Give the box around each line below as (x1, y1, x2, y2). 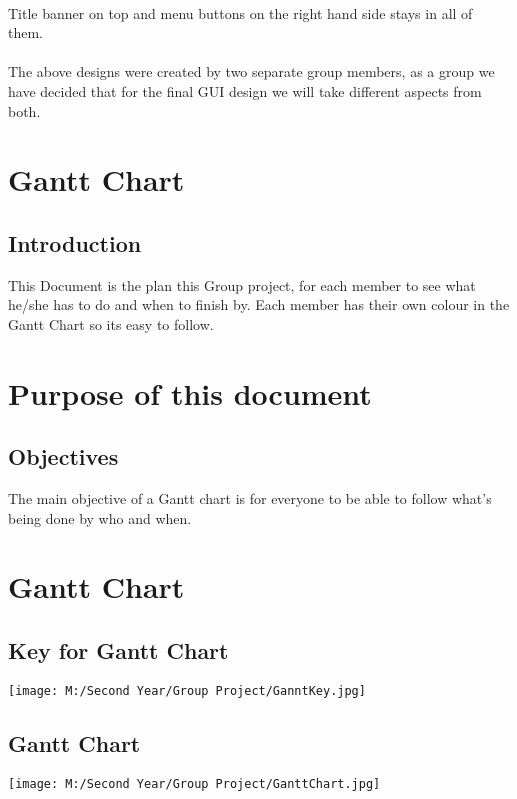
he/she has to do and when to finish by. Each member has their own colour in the (8, 294, 510, 315)
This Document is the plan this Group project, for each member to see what (8, 274, 476, 295)
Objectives (8, 441, 119, 472)
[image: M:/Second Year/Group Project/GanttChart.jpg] (8, 776, 381, 791)
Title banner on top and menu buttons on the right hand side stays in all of (8, 2, 473, 23)
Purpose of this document (8, 372, 372, 413)
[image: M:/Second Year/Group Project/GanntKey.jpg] (8, 683, 366, 698)
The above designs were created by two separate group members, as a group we (8, 61, 495, 82)
